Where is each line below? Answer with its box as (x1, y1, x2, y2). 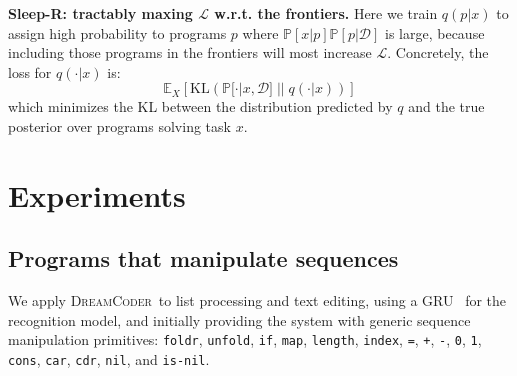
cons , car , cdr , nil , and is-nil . (8, 348, 210, 369)
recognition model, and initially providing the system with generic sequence (8, 309, 471, 330)
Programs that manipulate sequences (8, 243, 399, 274)
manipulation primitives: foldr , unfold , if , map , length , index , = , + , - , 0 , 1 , (8, 329, 482, 350)
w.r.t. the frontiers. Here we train (214, 3, 438, 23)
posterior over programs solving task (8, 115, 231, 136)
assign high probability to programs (8, 22, 227, 43)
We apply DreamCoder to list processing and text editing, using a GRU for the (8, 290, 507, 311)
